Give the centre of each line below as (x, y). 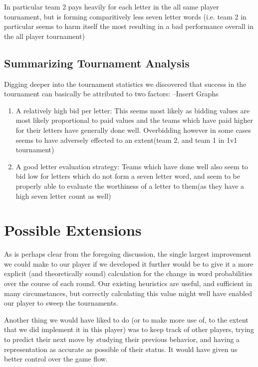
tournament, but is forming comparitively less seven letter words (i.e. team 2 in (125, 16)
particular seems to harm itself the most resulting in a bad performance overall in (129, 26)
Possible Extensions (73, 230)
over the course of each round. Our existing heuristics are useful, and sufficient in (128, 283)
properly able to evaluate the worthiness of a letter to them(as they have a (130, 185)
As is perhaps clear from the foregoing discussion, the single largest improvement (128, 254)
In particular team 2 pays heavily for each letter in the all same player (112, 6)
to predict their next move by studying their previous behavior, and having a (122, 339)
